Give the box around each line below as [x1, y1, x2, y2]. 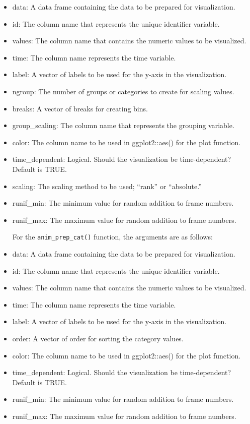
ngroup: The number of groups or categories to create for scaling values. [12, 86, 234, 96]
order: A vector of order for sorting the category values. [12, 333, 184, 343]
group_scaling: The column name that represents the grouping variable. [12, 120, 234, 131]
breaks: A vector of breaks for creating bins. [12, 103, 148, 113]
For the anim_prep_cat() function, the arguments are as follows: [12, 231, 213, 242]
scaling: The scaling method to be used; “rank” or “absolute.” [12, 180, 202, 191]
